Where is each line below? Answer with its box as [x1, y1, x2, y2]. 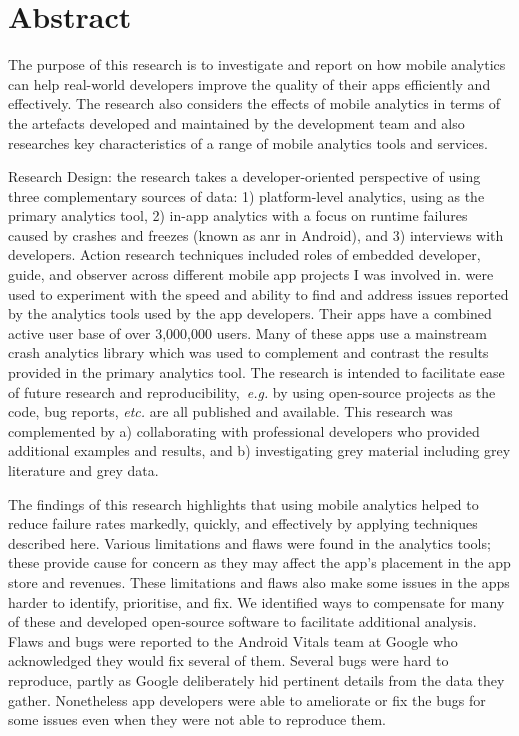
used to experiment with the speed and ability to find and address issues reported [8, 283, 509, 304]
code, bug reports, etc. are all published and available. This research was [8, 401, 453, 422]
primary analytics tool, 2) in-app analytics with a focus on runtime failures [8, 205, 468, 226]
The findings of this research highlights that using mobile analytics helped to [8, 493, 479, 514]
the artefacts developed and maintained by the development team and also [8, 112, 465, 133]
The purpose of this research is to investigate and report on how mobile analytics [8, 54, 506, 75]
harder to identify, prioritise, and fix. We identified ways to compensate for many [8, 591, 505, 612]
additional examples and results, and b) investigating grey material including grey [8, 440, 511, 461]
